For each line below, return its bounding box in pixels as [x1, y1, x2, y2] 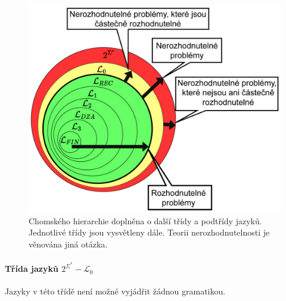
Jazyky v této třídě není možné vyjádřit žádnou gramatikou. [5, 285, 226, 297]
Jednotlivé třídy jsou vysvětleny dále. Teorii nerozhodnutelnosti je [29, 226, 270, 239]
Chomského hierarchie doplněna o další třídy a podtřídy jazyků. [29, 214, 262, 227]
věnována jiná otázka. [29, 237, 108, 250]
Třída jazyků [5, 262, 58, 275]
